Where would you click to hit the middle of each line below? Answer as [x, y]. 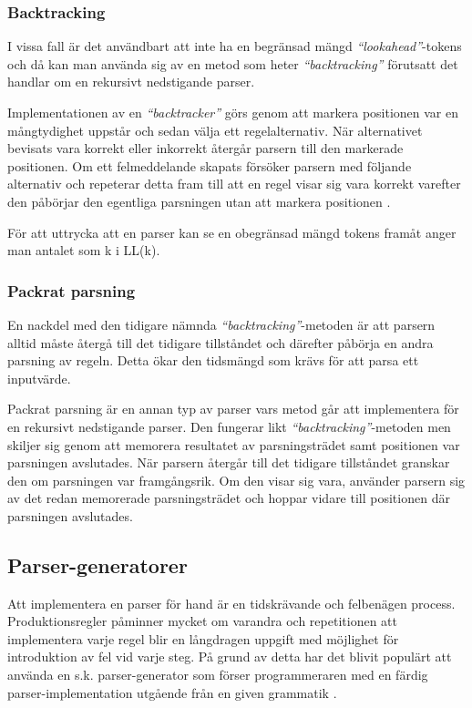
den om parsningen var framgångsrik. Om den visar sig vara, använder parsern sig [236, 480]
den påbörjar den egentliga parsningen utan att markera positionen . [199, 201]
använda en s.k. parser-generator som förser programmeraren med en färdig [218, 675]
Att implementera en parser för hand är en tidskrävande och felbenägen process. [231, 603]
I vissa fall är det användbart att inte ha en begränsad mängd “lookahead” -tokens [235, 46]
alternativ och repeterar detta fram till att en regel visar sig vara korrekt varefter [234, 184]
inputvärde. [39, 378]
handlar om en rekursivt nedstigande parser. [131, 82]
